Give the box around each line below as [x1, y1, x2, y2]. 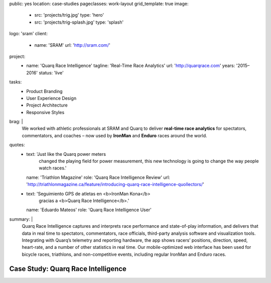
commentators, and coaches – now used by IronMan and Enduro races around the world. [22, 132, 208, 138]
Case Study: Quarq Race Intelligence [9, 264, 126, 273]
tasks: [9, 79, 22, 85]
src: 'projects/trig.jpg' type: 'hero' [34, 12, 104, 18]
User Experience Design [26, 95, 77, 101]
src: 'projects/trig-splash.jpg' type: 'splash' [34, 19, 124, 25]
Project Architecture [26, 102, 68, 108]
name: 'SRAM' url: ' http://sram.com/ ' [34, 42, 110, 48]
